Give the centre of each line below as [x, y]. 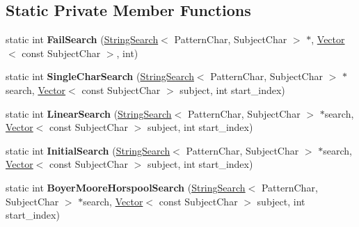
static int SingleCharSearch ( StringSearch [100, 76]
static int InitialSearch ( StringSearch [88, 150]
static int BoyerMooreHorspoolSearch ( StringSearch [126, 187]
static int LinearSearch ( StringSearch [89, 113]
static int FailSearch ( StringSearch [82, 39]
